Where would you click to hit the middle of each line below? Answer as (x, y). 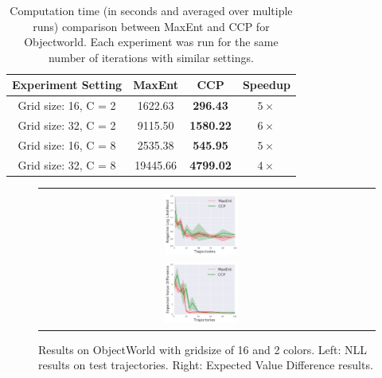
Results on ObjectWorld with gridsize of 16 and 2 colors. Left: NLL (203, 349)
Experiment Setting (67, 85)
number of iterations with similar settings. (151, 57)
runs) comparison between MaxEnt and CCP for (151, 26)
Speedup (266, 85)
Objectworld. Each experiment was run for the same (151, 42)
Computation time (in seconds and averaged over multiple (151, 10)
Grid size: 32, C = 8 (67, 164)
